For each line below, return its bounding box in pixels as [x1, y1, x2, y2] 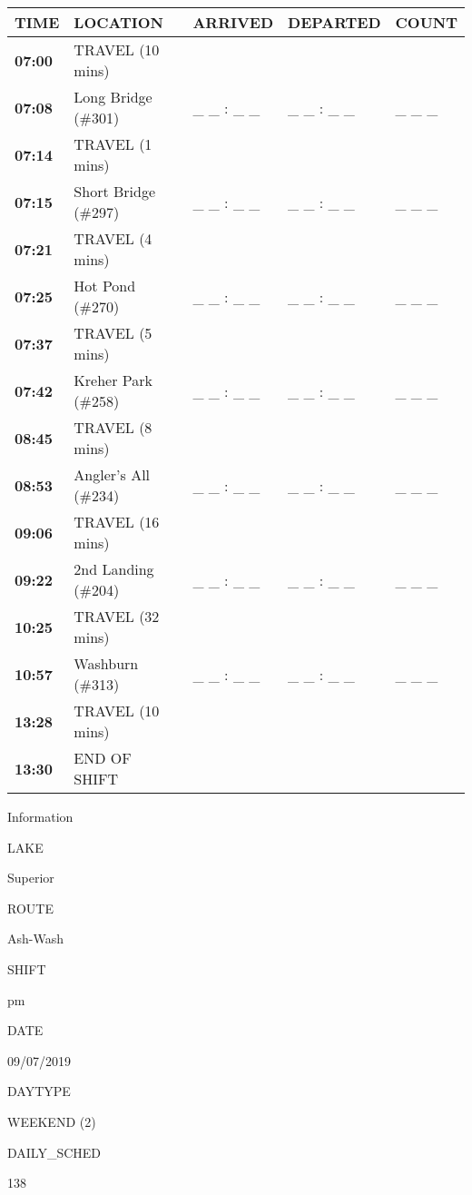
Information [7, 807, 74, 825]
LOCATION [74, 12, 163, 33]
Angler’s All [74, 464, 151, 485]
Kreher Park [74, 370, 152, 390]
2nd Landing [74, 558, 154, 579]
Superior [7, 868, 54, 887]
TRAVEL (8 [74, 417, 152, 438]
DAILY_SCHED [7, 1142, 102, 1161]
